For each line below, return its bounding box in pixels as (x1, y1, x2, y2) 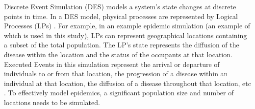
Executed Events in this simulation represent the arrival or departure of (4, 59, 220, 69)
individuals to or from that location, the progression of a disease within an (4, 68, 228, 79)
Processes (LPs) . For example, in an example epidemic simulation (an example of (4, 21, 251, 31)
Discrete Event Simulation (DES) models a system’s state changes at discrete (4, 1, 236, 11)
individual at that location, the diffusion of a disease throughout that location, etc (4, 78, 251, 88)
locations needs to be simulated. (4, 97, 100, 107)
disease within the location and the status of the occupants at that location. (4, 49, 232, 59)
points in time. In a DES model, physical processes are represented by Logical (4, 11, 238, 21)
